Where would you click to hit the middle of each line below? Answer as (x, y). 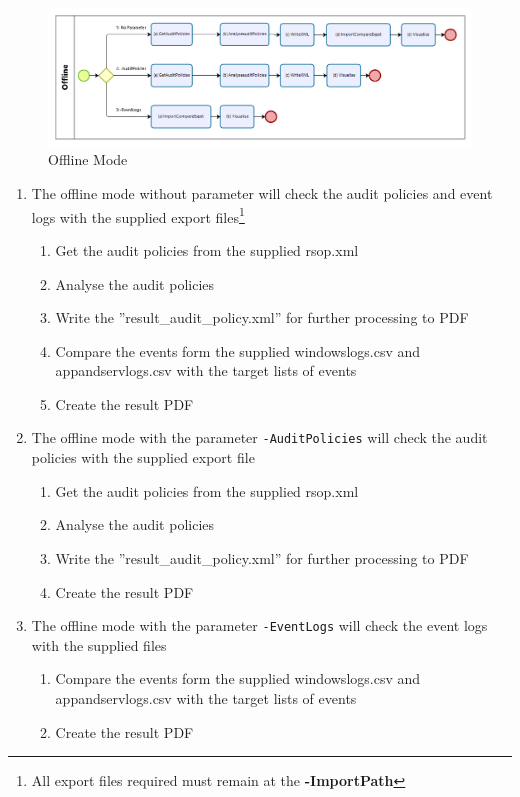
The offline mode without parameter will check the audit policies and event (262, 193)
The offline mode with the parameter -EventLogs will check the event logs (259, 625)
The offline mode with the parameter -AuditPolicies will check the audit (259, 437)
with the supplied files (99, 644)
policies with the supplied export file (143, 457)
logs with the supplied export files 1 (138, 215)
